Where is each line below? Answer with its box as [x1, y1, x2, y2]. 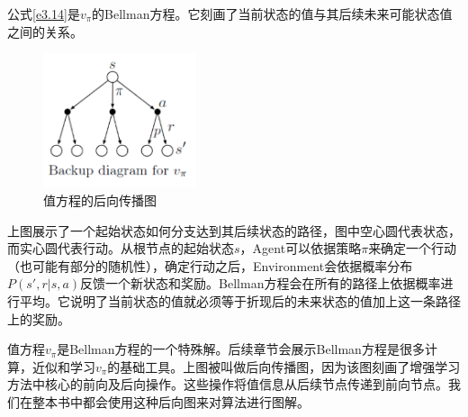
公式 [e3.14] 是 [7, 5, 80, 23]
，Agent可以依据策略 [239, 239, 362, 258]
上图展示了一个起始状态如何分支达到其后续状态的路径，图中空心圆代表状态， [7, 221, 461, 240]
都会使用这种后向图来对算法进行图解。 [82, 392, 310, 411]
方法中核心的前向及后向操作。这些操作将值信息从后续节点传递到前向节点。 [7, 375, 448, 394]
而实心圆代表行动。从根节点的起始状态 [7, 239, 234, 258]
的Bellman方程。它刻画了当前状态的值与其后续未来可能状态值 [92, 5, 453, 23]
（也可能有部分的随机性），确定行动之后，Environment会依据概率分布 [7, 256, 413, 275]
